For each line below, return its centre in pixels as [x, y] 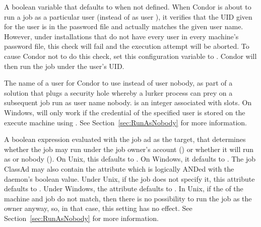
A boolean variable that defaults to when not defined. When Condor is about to [128, 7]
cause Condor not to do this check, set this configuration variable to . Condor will [130, 56]
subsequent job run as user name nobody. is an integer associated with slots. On [128, 102]
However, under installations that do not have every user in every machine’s [121, 36]
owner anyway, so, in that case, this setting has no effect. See [98, 208]
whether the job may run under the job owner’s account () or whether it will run [129, 149]
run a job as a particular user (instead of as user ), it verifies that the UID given [128, 16]
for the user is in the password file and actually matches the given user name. [124, 26]
